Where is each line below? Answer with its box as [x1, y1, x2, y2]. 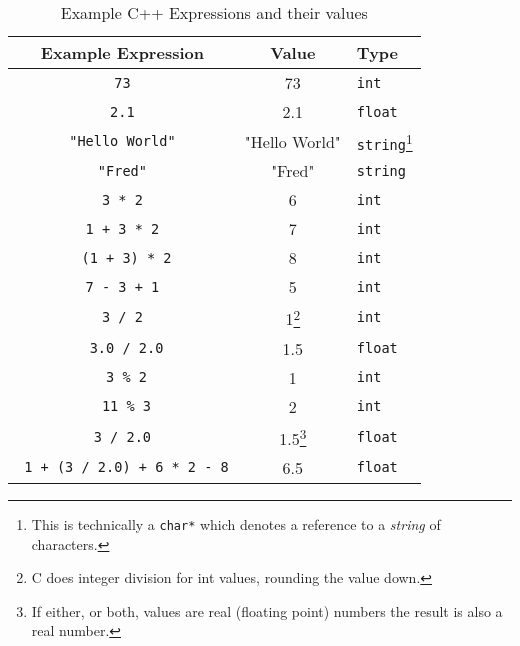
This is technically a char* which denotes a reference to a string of [31, 513, 441, 534]
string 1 [356, 129, 413, 154]
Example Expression [40, 41, 204, 64]
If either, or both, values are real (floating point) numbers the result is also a [31, 600, 503, 621]
